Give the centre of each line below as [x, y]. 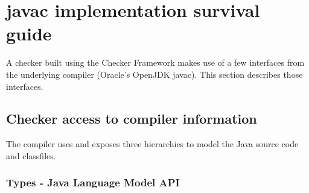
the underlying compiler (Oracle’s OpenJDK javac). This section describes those [154, 74]
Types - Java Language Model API [93, 182]
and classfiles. [31, 155]
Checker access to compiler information [132, 119]
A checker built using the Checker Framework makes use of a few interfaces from [155, 62]
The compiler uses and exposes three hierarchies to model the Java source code [152, 144]
